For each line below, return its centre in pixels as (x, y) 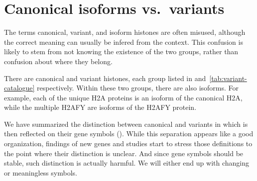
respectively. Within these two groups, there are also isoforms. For (138, 88)
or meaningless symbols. (41, 172)
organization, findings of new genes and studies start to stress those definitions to (128, 143)
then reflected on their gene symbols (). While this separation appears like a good (129, 134)
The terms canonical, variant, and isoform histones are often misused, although (125, 32)
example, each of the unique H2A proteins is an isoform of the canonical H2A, (123, 97)
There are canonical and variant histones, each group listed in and (105, 78)
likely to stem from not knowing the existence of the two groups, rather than (121, 51)
